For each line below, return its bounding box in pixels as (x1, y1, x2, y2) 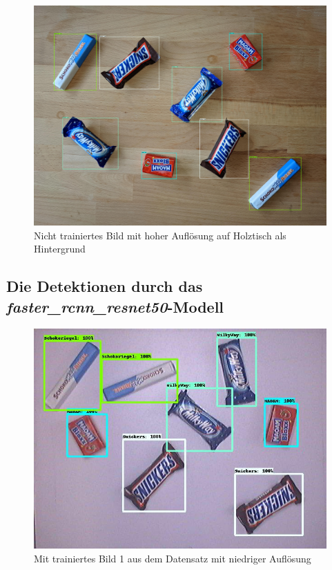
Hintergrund (34, 241, 86, 256)
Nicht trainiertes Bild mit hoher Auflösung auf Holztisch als (34, 228, 286, 242)
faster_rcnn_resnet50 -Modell (6, 295, 224, 317)
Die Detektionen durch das (6, 275, 203, 297)
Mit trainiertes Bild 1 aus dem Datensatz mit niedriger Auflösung (34, 551, 311, 565)
